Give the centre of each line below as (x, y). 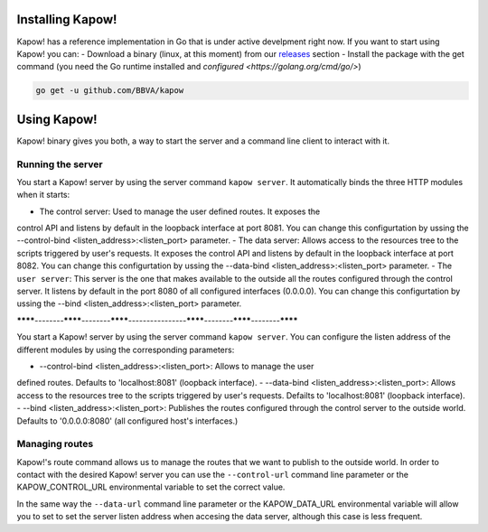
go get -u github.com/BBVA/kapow (110, 91)
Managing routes (55, 444)
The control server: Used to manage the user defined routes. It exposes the (180, 211)
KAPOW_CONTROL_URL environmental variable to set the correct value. (151, 487)
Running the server (60, 164)
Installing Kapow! (67, 19)
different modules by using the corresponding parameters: (126, 350)
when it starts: (43, 195)
